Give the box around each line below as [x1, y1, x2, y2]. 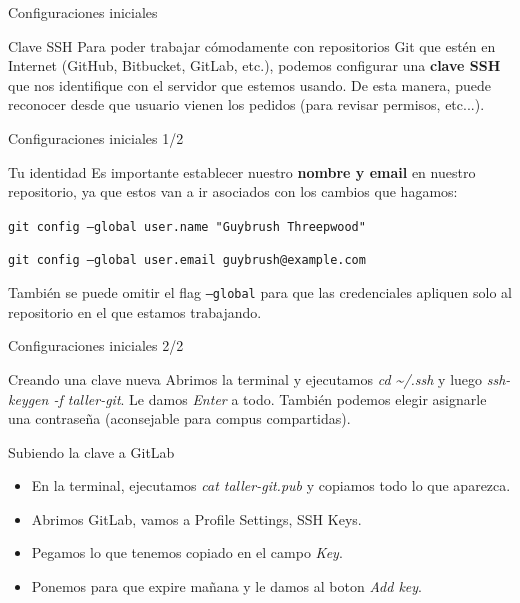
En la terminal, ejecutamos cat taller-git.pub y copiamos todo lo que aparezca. [31, 475, 511, 496]
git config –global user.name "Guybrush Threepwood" [8, 219, 366, 234]
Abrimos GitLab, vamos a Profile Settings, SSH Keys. [31, 508, 362, 529]
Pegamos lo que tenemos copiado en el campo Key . [31, 542, 343, 563]
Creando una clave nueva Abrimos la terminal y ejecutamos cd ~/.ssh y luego [8, 368, 483, 389]
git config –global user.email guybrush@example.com [8, 253, 366, 268]
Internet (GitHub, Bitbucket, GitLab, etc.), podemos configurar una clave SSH [8, 55, 501, 76]
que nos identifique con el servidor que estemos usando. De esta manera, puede [8, 74, 491, 95]
